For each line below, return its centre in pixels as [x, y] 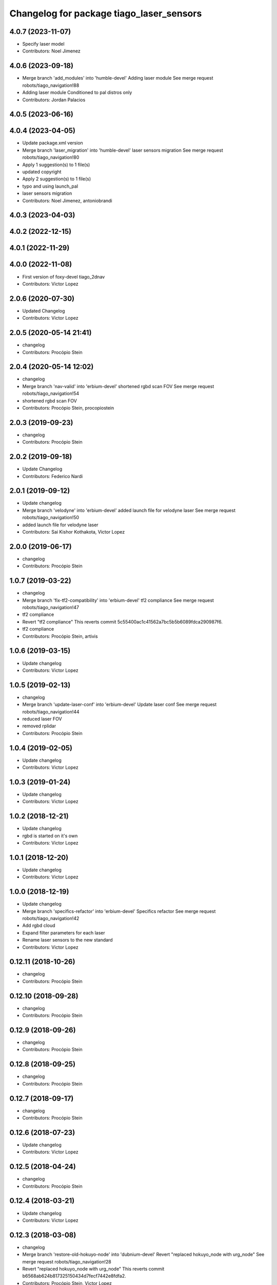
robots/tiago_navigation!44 [51, 711]
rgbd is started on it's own [50, 836]
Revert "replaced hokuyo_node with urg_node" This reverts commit [93, 1269]
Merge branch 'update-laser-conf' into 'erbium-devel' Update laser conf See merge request [120, 705]
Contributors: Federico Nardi [53, 476]
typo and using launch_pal [50, 186]
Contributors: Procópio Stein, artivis [60, 636]
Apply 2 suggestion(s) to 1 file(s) [57, 179]
